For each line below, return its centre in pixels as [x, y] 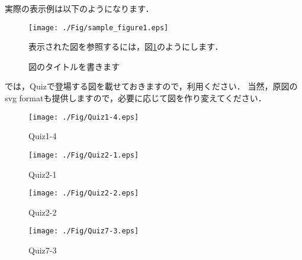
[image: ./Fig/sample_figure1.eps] [99, 28]
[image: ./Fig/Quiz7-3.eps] [84, 231]
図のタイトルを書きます [74, 66]
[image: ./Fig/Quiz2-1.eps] [84, 155]
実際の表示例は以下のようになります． [79, 8]
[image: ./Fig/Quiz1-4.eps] [84, 117]
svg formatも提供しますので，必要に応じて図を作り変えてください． [136, 98]
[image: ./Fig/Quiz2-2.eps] [84, 193]
